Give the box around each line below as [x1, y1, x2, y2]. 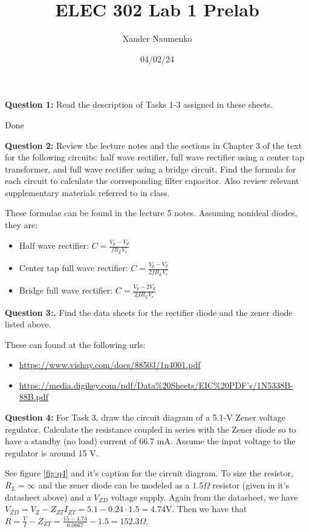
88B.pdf [19, 390, 48, 403]
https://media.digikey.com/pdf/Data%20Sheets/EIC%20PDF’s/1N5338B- [19, 378, 293, 391]
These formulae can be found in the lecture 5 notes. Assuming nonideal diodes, [5, 206, 298, 219]
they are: [5, 218, 38, 231]
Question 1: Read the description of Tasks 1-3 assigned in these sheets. [5, 98, 273, 111]
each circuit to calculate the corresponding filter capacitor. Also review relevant [5, 174, 299, 187]
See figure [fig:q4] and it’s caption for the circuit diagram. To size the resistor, [5, 467, 293, 479]
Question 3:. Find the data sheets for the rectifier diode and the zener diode [5, 306, 293, 318]
